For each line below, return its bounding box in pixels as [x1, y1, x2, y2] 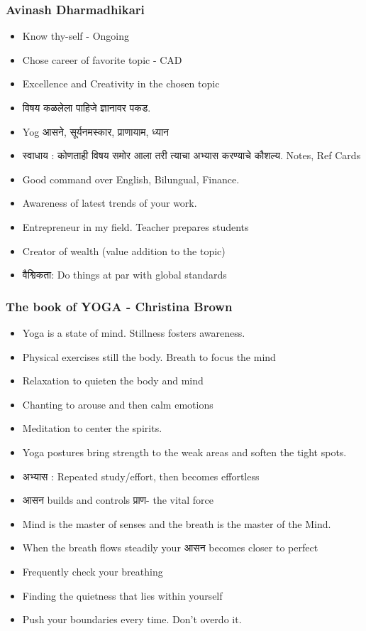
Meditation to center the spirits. [22, 421, 162, 436]
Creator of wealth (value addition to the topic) [22, 243, 226, 258]
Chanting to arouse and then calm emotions [22, 397, 213, 411]
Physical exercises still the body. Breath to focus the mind [22, 349, 276, 364]
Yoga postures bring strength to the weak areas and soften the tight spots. [22, 444, 347, 459]
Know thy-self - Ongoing [22, 28, 129, 43]
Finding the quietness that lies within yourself [22, 588, 223, 603]
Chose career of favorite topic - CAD [22, 52, 182, 67]
